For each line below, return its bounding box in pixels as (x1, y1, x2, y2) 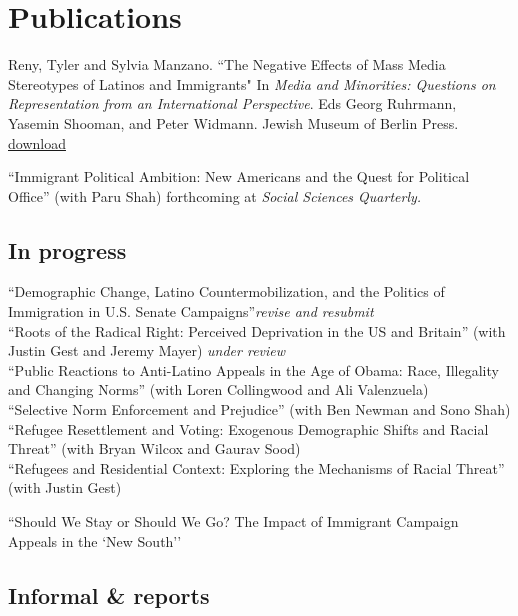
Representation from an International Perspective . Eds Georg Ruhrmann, (8, 93, 457, 114)
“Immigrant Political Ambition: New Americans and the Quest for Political (8, 166, 470, 187)
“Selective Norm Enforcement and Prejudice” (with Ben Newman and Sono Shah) (8, 399, 511, 420)
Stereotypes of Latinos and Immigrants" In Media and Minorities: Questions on (8, 73, 496, 94)
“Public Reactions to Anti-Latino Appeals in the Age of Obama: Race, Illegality (8, 359, 499, 380)
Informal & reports (8, 579, 210, 610)
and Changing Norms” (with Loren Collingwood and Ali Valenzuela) (8, 379, 429, 400)
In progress (8, 234, 127, 265)
